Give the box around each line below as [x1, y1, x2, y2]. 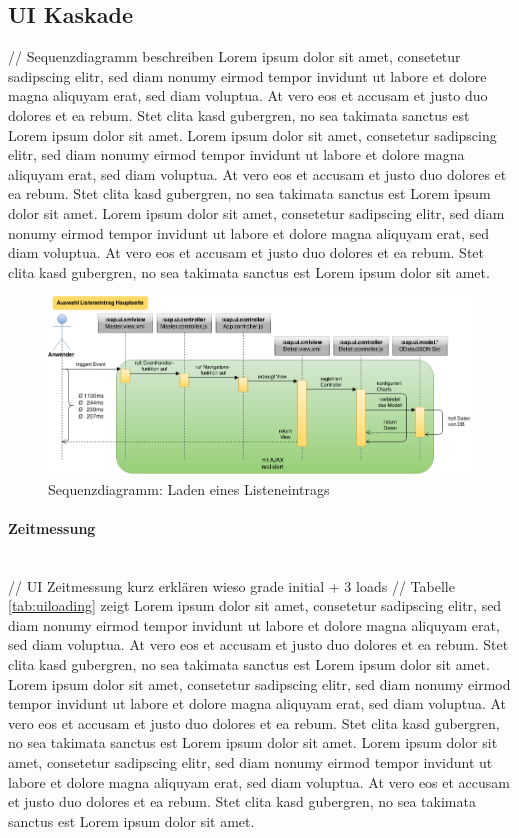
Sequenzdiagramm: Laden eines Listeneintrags [48, 478, 330, 499]
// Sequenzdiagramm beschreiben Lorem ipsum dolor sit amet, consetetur [8, 46, 461, 67]
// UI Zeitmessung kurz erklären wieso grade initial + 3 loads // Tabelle [8, 575, 455, 596]
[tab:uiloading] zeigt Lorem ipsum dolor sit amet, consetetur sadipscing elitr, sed [8, 595, 502, 616]
